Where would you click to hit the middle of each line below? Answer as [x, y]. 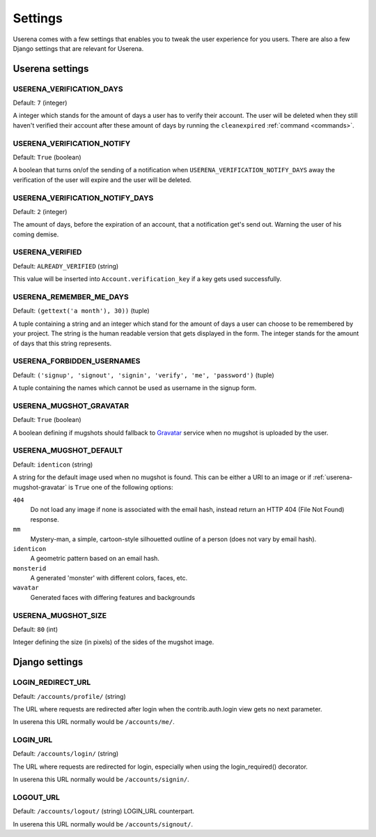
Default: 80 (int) [36, 629]
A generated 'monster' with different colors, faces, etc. [109, 578]
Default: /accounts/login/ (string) [66, 754]
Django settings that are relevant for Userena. [78, 48]
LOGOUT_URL [37, 797]
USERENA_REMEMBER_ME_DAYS [71, 297]
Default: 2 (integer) [40, 211]
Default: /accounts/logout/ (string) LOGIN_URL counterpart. [104, 811]
